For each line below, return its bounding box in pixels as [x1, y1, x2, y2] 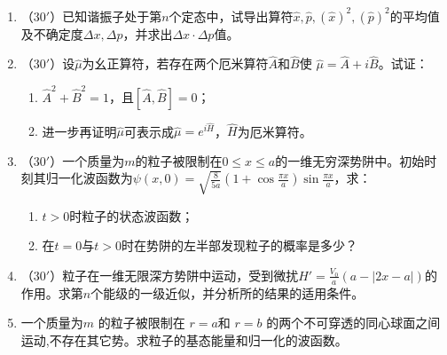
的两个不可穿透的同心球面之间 [266, 313, 441, 332]
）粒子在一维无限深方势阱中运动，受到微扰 [50, 265, 299, 284]
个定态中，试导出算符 [169, 6, 294, 25]
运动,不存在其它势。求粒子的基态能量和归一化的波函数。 [20, 330, 348, 349]
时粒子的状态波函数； [69, 206, 194, 225]
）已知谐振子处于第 [50, 6, 162, 25]
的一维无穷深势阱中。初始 [275, 151, 425, 170]
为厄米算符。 [237, 122, 312, 140]
